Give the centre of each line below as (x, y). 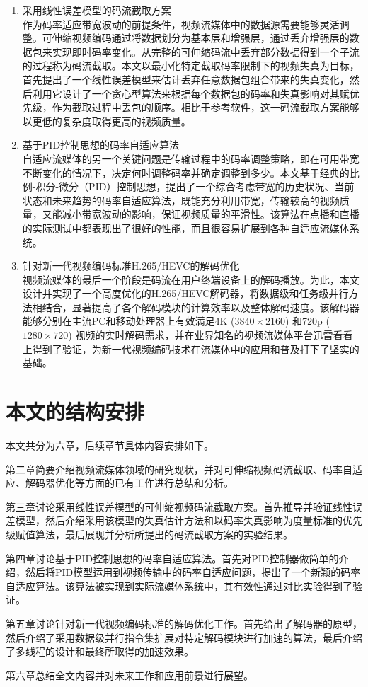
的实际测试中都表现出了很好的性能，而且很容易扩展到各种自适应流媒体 (186, 227)
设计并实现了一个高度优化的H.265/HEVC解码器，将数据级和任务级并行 (185, 293)
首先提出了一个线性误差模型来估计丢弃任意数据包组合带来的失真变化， (186, 79)
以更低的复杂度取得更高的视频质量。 (107, 121)
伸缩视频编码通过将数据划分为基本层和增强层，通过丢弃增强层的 (201, 38)
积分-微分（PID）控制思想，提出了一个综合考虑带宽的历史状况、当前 (195, 186)
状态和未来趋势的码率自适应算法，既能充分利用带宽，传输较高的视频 (181, 200)
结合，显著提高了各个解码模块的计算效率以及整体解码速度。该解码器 (201, 307)
